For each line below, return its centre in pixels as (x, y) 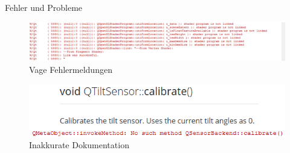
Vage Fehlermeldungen (71, 69)
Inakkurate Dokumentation (79, 145)
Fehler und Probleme (44, 7)
